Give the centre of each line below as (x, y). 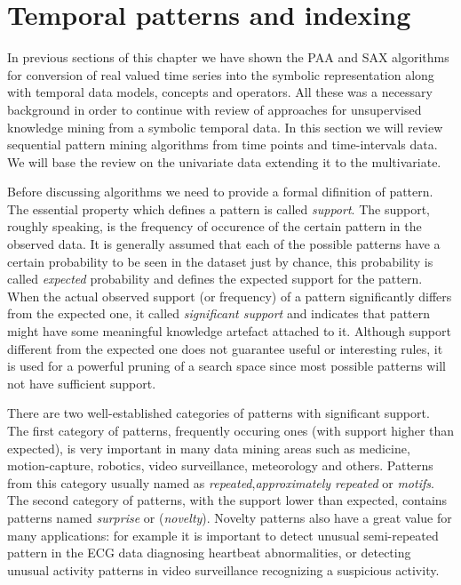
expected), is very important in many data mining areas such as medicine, (209, 448)
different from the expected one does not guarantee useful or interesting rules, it (225, 348)
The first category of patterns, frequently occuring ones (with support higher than (231, 430)
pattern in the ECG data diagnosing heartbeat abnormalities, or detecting (209, 553)
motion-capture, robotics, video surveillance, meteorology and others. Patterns (220, 465)
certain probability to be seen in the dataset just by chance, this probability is (220, 261)
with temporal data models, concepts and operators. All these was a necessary (220, 92)
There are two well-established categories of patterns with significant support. (219, 413)
